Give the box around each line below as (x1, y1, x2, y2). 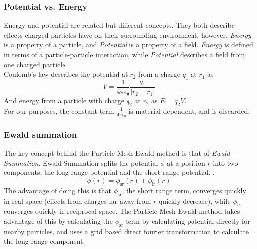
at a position (167, 157, 205, 167)
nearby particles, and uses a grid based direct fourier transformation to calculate (4, 226, 249, 236)
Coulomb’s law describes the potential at (4, 69, 128, 79)
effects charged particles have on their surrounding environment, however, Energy (4, 29, 251, 40)
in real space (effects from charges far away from (4, 195, 151, 206)
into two (213, 157, 238, 167)
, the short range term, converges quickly (122, 185, 246, 195)
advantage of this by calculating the (4, 216, 113, 226)
